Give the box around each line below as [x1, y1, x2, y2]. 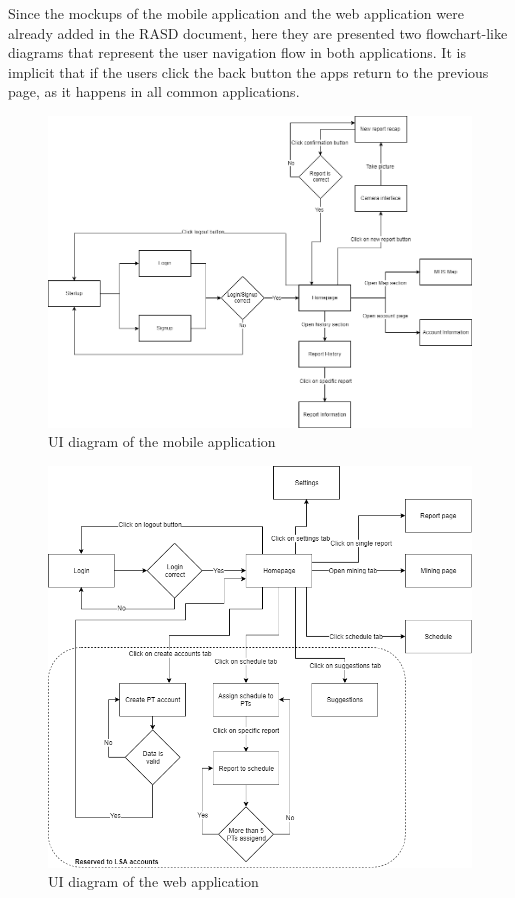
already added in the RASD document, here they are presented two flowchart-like [8, 22, 508, 43]
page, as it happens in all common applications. [8, 81, 300, 102]
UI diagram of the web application [48, 871, 259, 892]
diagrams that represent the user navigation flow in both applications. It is [8, 42, 466, 63]
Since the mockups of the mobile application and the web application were [8, 3, 464, 23]
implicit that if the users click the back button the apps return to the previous [8, 61, 489, 82]
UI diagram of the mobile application [48, 431, 276, 452]
